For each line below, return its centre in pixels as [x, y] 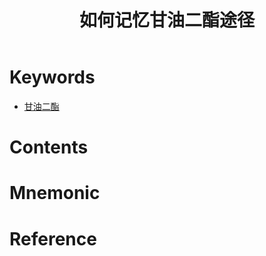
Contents [49, 147]
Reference [53, 238]
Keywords [52, 77]
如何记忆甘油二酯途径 [166, 20]
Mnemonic [55, 193]
